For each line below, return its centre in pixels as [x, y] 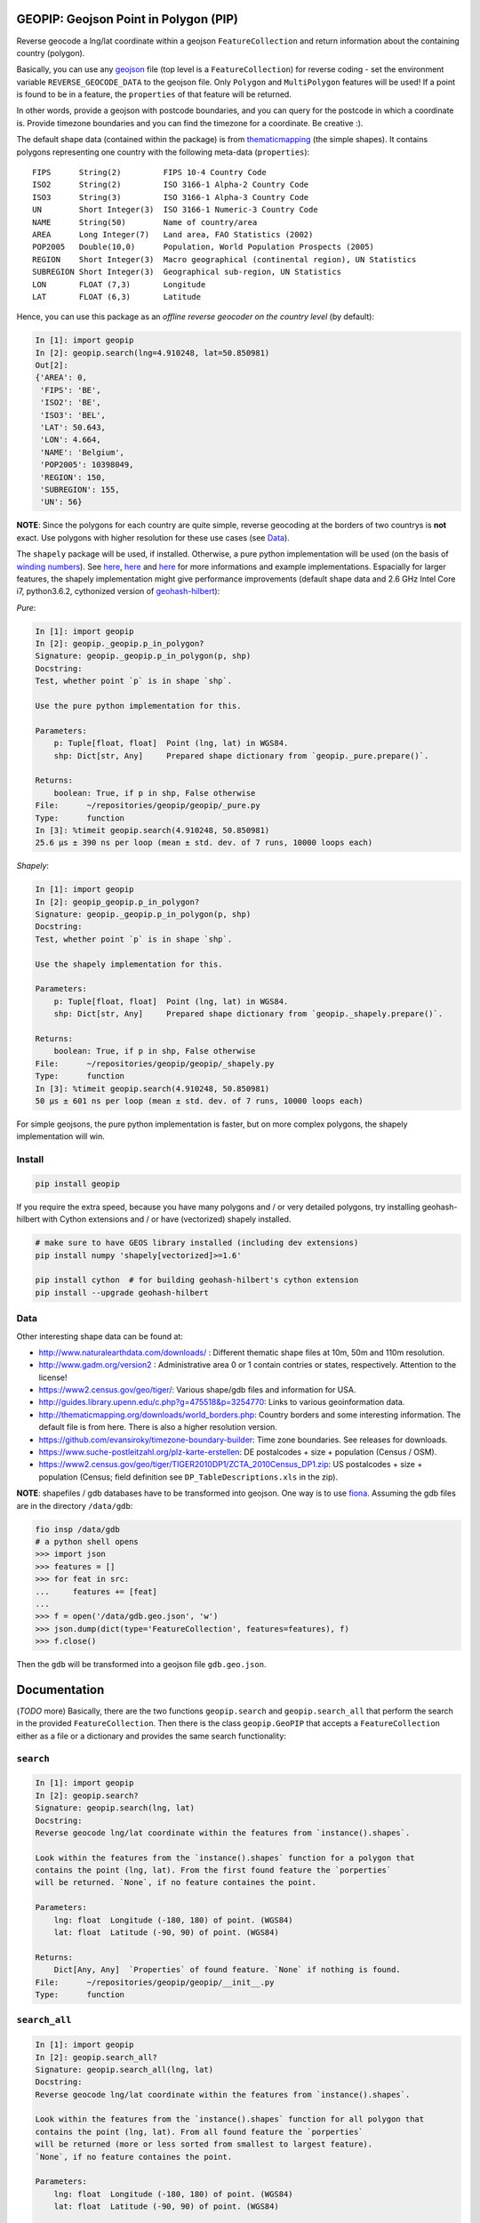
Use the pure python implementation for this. [138, 706]
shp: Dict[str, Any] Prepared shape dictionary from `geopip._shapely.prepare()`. [248, 1014]
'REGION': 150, [73, 477]
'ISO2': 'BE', [71, 403]
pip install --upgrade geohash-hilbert [122, 1292]
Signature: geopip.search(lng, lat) [115, 1808]
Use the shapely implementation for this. [129, 964]
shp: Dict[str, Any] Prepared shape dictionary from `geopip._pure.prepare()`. [241, 755]
